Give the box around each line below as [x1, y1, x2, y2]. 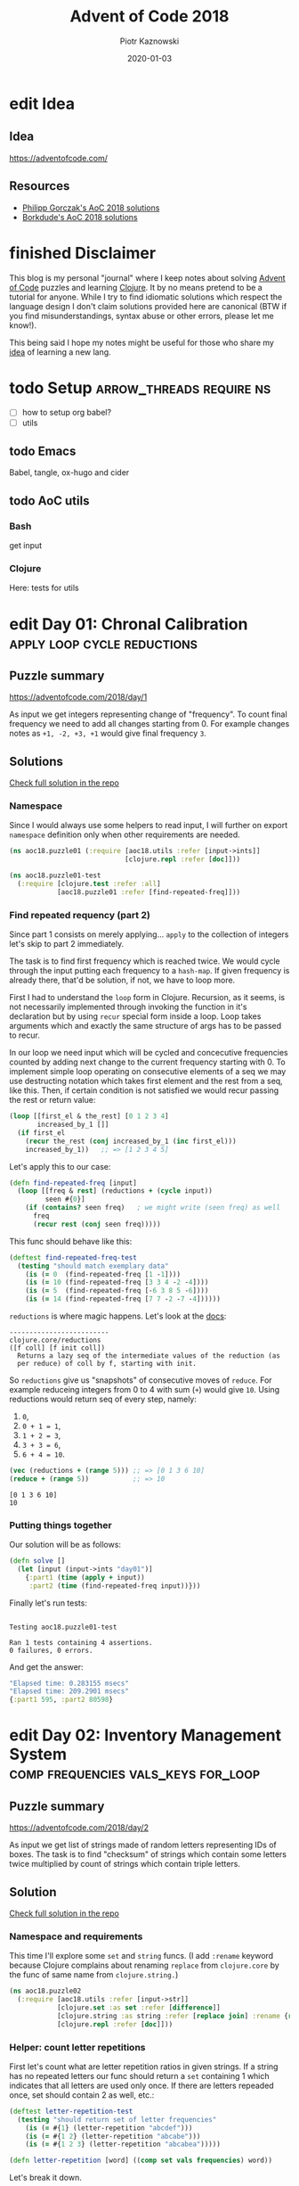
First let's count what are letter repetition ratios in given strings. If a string [9, 2061, 279, 2072]
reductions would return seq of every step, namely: [9, 1393, 198, 1405]
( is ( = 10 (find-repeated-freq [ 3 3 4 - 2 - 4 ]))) [25, 1278, 209, 1287]
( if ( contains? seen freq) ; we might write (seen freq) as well [25, 1204, 280, 1212]
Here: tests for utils [9, 582, 79, 594]
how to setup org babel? [21, 407, 112, 418]
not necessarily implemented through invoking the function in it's [9, 1001, 247, 1013]
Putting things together [9, 1518, 113, 1531]
